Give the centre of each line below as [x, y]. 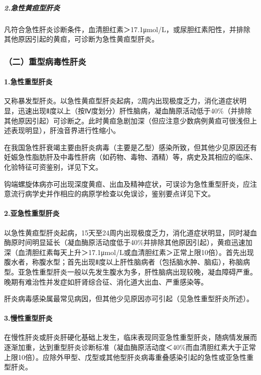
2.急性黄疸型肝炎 [32, 7]
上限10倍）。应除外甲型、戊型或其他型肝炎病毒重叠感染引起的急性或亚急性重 [129, 357]
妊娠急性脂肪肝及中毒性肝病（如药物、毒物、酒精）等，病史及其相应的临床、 [130, 157]
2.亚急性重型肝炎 [32, 213]
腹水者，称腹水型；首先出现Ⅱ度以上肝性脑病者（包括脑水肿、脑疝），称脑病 [127, 262]
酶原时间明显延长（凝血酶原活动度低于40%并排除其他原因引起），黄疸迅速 [125, 242]
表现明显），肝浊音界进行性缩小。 [65, 130]
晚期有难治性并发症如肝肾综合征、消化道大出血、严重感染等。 [106, 281]
